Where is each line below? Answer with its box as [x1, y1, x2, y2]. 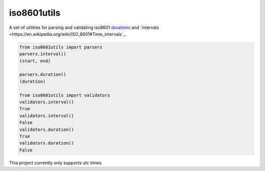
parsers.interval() [19, 51, 66, 57]
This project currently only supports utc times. [9, 160, 103, 166]
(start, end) [19, 58, 51, 64]
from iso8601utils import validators [19, 92, 110, 98]
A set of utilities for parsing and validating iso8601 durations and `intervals [9, 24, 159, 30]
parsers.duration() [19, 72, 66, 77]
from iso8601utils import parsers [19, 44, 103, 50]
